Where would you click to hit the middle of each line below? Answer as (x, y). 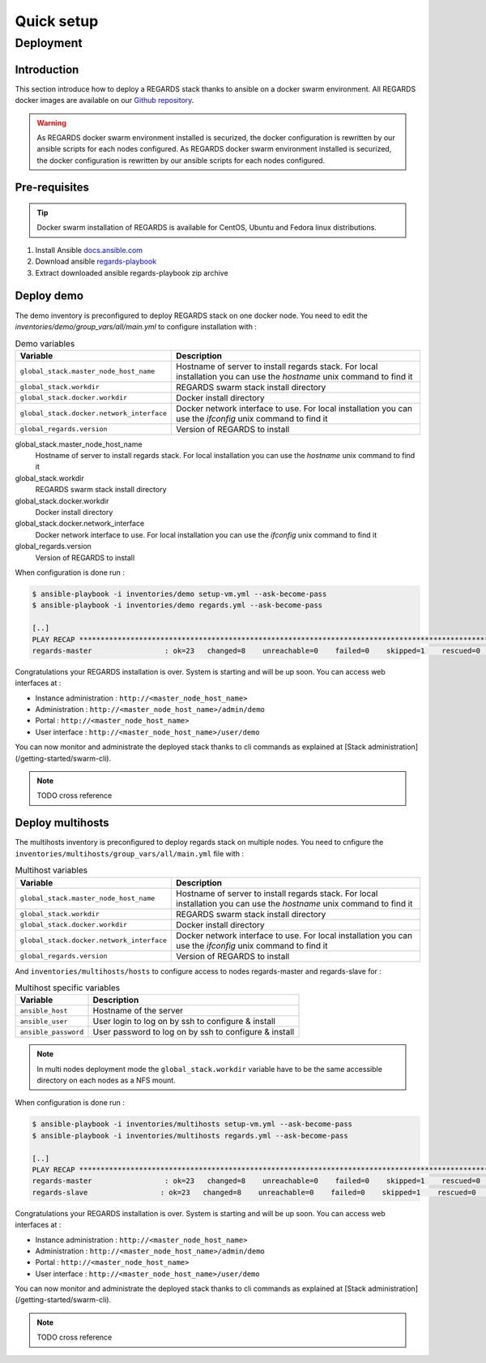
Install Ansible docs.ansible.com (89, 250)
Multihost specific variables (68, 988)
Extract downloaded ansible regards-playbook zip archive (132, 272)
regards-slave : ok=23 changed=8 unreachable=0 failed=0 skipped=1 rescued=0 (254, 1192)
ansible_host (44, 1011)
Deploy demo (49, 296)
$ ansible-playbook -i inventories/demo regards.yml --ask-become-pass (177, 605)
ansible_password (52, 1032)
